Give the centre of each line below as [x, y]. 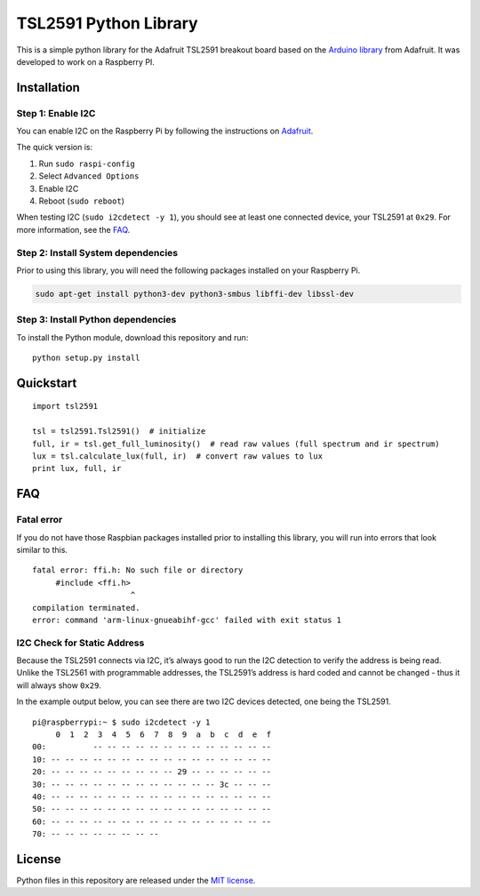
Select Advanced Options [89, 176]
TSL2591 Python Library [108, 23]
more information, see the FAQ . [73, 229]
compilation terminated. [86, 608]
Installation [48, 88]
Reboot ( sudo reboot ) [81, 201]
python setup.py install [86, 358]
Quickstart [47, 383]
